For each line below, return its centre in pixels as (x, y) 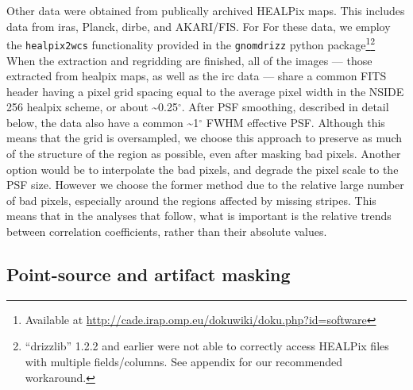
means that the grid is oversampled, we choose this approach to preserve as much (205, 138)
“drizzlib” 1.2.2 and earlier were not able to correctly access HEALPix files (207, 346)
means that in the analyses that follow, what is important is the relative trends (199, 216)
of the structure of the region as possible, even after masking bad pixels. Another (204, 154)
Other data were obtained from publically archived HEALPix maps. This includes (206, 10)
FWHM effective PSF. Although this (295, 122)
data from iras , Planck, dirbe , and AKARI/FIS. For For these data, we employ (199, 26)
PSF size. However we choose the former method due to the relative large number (205, 185)
